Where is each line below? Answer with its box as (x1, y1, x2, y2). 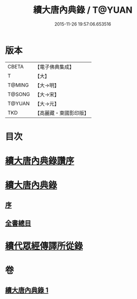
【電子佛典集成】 (34, 63, 75, 70)
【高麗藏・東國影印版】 (34, 109, 90, 116)
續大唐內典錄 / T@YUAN (33, 4, 133, 16)
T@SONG (7, 90, 31, 97)
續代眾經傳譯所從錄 (5, 240, 83, 252)
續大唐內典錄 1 (5, 286, 49, 294)
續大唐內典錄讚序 (5, 155, 75, 167)
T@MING (7, 82, 29, 89)
